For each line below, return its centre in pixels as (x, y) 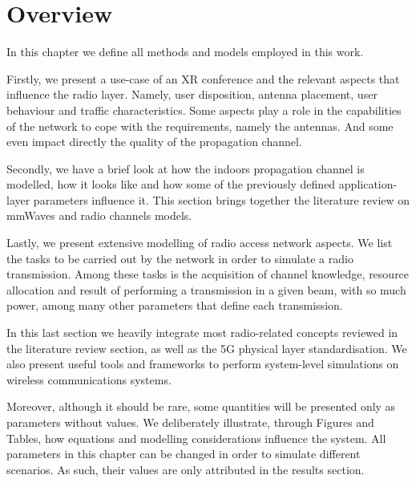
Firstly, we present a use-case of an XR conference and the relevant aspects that (203, 78)
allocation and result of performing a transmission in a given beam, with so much (206, 289)
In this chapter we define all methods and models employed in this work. (185, 52)
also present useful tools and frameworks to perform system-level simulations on (203, 364)
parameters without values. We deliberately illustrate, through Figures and (190, 422)
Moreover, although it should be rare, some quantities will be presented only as (201, 406)
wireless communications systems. (89, 379)
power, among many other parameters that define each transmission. (175, 305)
